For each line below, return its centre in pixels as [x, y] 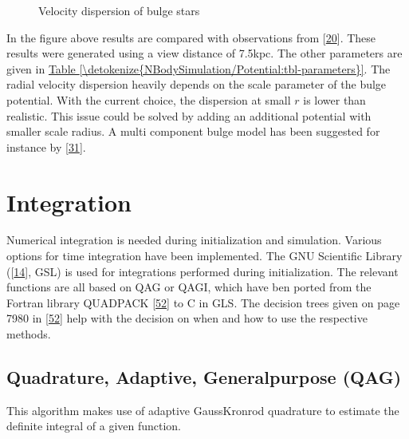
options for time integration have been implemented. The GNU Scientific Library [204, 256]
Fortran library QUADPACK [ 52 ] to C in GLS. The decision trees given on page [203, 302]
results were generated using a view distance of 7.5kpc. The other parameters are [204, 53]
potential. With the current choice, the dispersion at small [149, 99]
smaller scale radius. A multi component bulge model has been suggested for [193, 131]
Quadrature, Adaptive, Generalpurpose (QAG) [204, 377]
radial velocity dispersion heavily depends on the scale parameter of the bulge [197, 84]
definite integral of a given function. [94, 426]
